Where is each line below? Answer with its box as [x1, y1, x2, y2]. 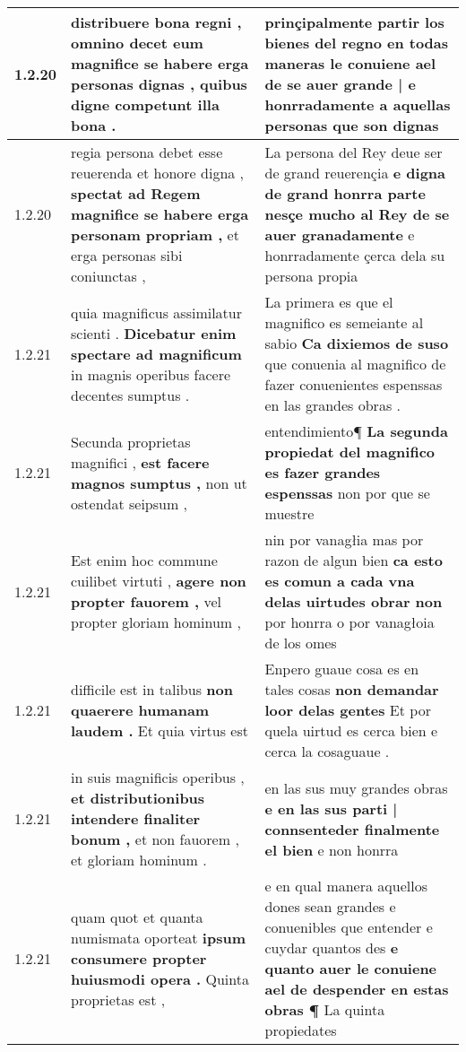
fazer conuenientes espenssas [264, 374, 443, 395]
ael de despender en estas [264, 978, 449, 999]
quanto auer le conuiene [264, 958, 437, 978]
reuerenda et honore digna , [71, 162, 245, 183]
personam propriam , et [71, 224, 239, 245]
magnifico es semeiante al [264, 312, 424, 333]
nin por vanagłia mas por [264, 529, 424, 550]
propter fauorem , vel [71, 591, 221, 612]
